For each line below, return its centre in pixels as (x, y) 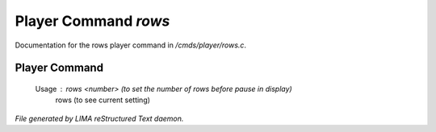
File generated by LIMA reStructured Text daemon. (99, 118)
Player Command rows (92, 21)
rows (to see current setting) (103, 100)
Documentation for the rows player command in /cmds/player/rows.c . (130, 45)
